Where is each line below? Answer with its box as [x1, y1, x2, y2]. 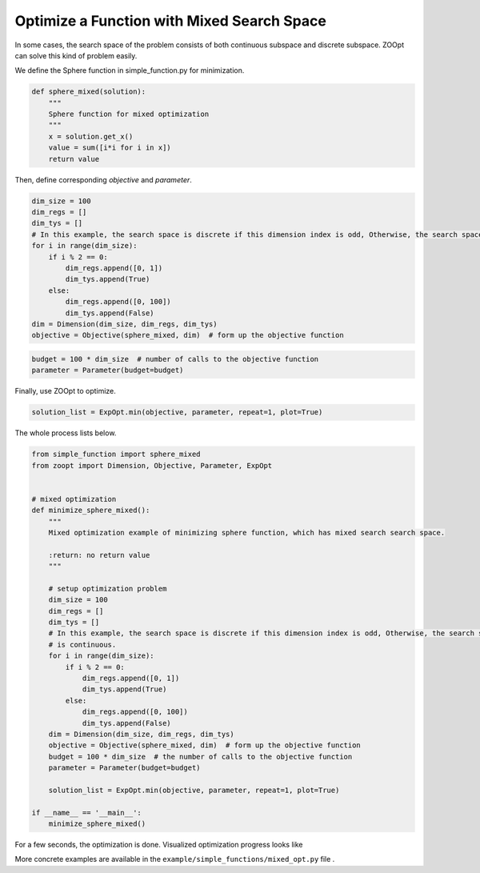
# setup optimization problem [48, 584, 167, 593]
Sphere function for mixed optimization [48, 110, 210, 119]
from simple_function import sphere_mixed [31, 450, 201, 459]
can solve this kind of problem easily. [14, 50, 138, 60]
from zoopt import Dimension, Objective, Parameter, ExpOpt [31, 461, 273, 470]
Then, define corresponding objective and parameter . [14, 174, 192, 184]
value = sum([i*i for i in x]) [48, 143, 171, 152]
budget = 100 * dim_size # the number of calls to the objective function [48, 752, 353, 761]
